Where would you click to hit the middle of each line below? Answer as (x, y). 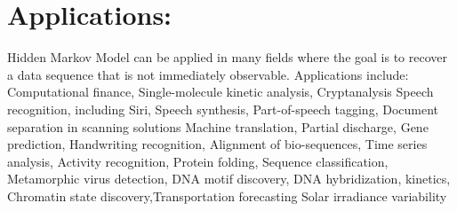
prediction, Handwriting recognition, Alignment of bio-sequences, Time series (217, 144)
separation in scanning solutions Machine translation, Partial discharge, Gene (218, 126)
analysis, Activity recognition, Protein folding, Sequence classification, (198, 161)
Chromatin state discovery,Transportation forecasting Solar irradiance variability (227, 195)
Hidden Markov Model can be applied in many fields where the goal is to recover (227, 57)
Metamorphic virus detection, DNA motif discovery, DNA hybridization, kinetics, (229, 179)
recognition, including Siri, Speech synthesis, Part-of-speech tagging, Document (223, 109)
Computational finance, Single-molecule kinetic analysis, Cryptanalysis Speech (220, 92)
